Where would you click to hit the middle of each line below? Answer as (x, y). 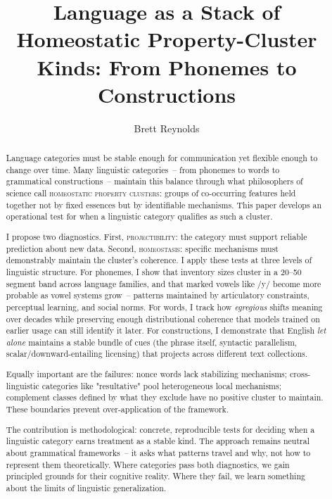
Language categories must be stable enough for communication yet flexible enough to (162, 158)
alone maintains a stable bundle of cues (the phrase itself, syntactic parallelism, (152, 342)
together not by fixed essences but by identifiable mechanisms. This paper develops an (164, 204)
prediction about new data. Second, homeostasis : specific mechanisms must (142, 248)
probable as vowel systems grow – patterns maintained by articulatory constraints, (158, 295)
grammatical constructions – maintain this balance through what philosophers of (154, 181)
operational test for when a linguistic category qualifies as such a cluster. (139, 216)
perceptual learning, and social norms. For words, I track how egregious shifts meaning (164, 307)
